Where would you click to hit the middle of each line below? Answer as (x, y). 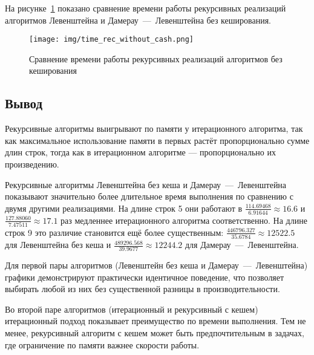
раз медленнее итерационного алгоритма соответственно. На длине (184, 220)
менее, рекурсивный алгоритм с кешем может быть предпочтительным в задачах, (155, 333)
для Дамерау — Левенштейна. (242, 245)
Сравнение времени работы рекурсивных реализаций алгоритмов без (156, 58)
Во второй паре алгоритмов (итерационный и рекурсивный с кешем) (132, 309)
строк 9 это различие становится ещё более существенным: (114, 232)
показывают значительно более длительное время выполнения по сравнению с (149, 196)
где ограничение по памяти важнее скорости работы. (102, 344)
